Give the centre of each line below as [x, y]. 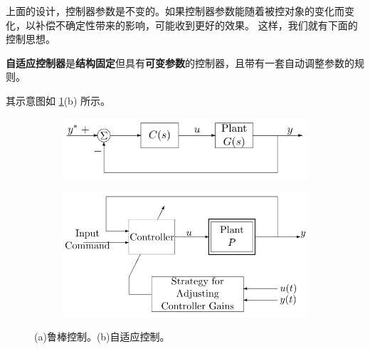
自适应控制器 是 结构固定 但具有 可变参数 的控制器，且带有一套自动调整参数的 [180, 62]
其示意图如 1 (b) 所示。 [58, 100]
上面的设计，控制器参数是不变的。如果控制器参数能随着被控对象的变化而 [175, 11]
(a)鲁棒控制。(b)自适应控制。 [102, 337]
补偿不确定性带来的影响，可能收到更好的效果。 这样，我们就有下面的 [196, 25]
